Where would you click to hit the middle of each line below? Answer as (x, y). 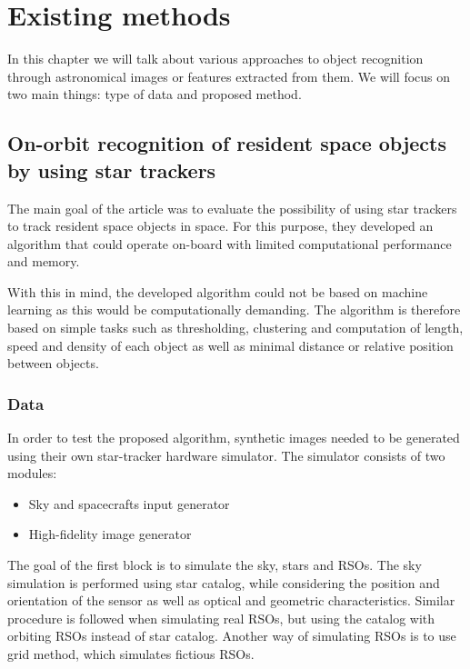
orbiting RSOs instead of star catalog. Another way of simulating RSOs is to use (232, 636)
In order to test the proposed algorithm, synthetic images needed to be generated (234, 438)
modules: (32, 473)
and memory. (44, 261)
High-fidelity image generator (110, 534)
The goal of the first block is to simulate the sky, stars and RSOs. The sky (215, 565)
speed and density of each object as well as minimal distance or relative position (230, 345)
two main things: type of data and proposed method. (155, 94)
